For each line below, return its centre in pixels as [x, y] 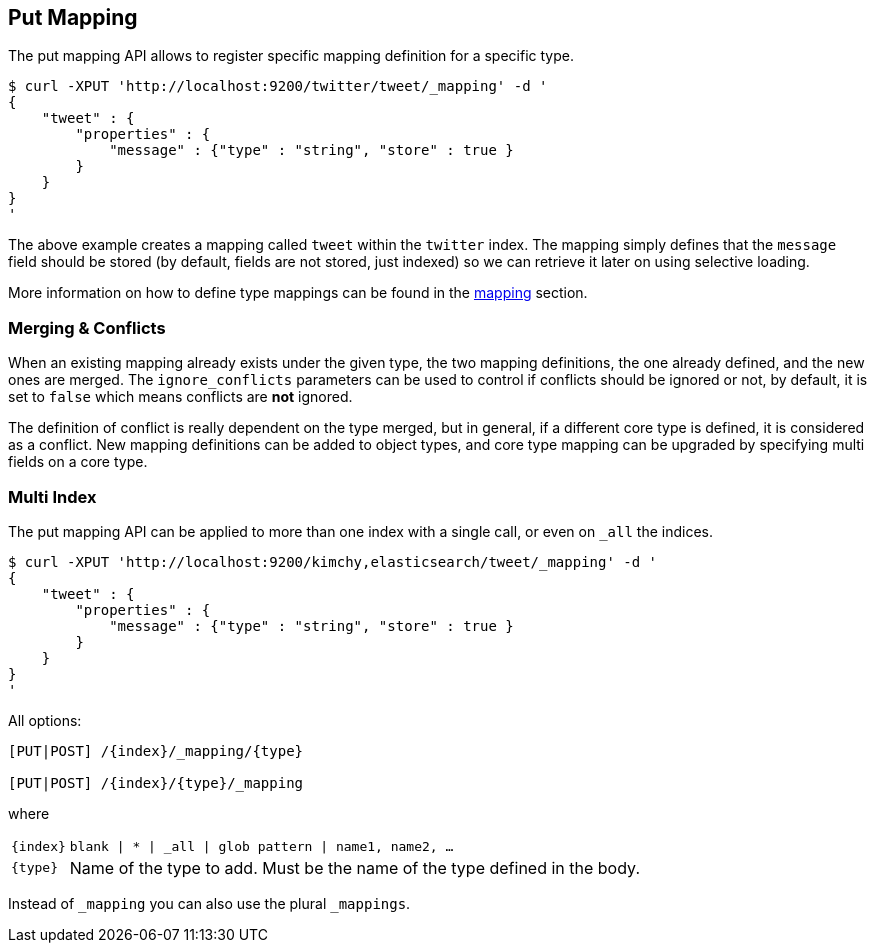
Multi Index [52, 496]
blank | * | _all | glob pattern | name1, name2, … [261, 846]
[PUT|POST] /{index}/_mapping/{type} [156, 750]
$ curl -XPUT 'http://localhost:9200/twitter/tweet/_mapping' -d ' [278, 86]
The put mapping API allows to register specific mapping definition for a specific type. [291, 56]
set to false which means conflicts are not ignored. [180, 397]
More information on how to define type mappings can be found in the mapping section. [298, 293]
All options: [45, 720]
